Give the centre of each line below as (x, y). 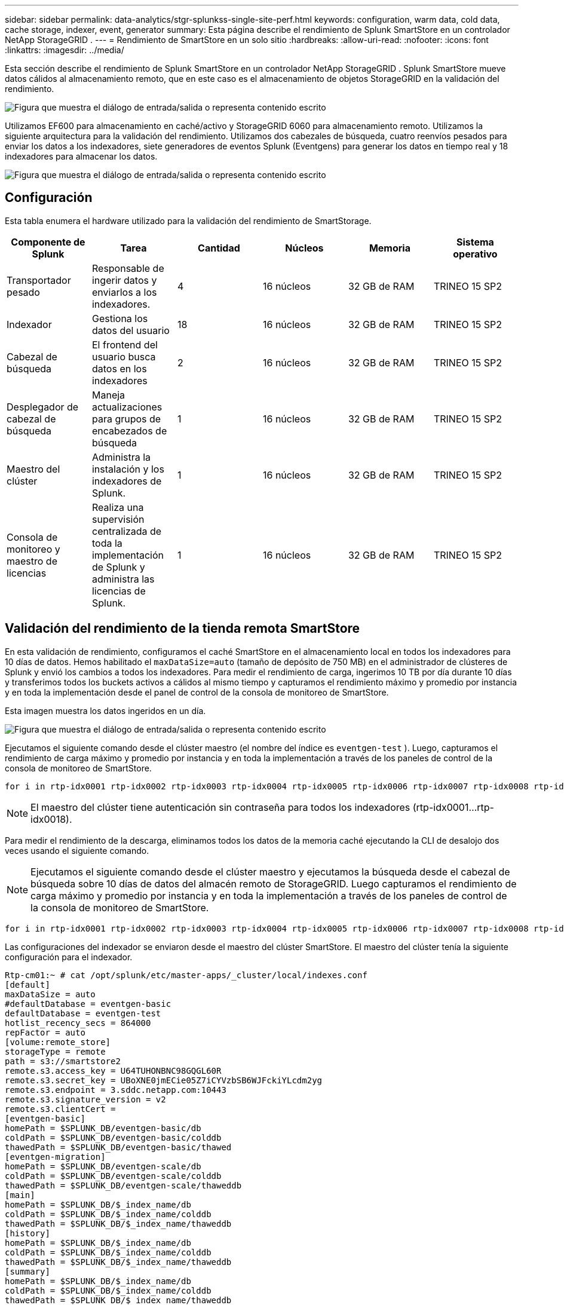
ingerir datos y (124, 280)
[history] (27, 1233)
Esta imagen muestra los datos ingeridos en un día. (105, 710)
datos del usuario (131, 330)
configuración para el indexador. (69, 957)
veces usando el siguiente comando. (77, 850)
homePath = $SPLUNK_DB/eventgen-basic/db (103, 1128)
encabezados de (129, 431)
